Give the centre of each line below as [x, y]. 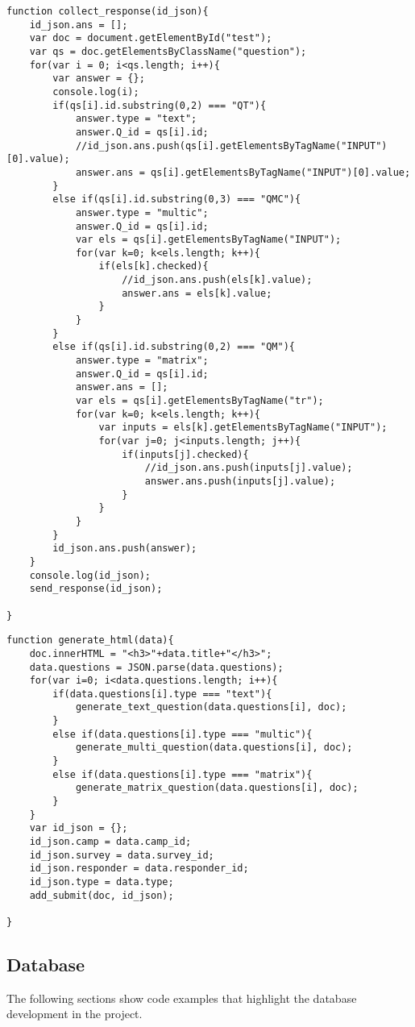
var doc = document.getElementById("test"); [151, 38]
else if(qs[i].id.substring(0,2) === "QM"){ [174, 347]
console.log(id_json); [90, 575]
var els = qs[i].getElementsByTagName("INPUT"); [208, 240]
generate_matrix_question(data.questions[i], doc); [217, 788]
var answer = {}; [99, 79]
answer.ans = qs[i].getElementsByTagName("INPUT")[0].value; [243, 172]
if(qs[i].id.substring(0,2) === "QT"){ [160, 105]
